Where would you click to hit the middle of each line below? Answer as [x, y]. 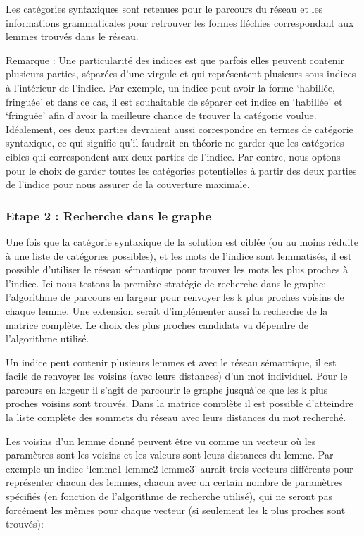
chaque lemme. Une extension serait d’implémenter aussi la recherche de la [167, 310]
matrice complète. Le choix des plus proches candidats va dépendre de [157, 324]
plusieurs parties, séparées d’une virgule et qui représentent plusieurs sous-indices [181, 74]
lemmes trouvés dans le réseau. [72, 36]
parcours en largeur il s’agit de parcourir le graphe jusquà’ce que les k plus [167, 389]
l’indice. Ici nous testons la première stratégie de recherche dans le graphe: [166, 283]
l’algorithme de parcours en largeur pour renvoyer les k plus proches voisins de [175, 297]
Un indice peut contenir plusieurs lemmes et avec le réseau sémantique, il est [171, 362]
